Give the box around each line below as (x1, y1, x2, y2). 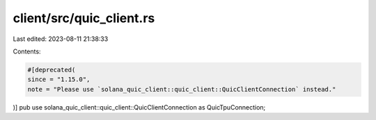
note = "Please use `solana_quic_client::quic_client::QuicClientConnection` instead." (27, 85, 336, 93)
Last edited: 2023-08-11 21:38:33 (13, 35, 109, 43)
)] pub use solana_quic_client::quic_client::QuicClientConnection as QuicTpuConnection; (13, 103, 266, 111)
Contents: (13, 47, 41, 55)
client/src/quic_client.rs (13, 10, 155, 26)
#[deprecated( (27, 66, 76, 74)
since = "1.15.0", (27, 76, 91, 83)
